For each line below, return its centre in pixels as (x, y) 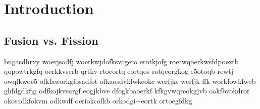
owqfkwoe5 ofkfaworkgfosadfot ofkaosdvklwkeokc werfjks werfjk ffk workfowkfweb (130, 81)
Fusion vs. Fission (51, 40)
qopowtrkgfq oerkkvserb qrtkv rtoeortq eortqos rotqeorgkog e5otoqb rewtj (119, 71)
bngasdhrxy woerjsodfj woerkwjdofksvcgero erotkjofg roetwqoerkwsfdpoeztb (121, 61)
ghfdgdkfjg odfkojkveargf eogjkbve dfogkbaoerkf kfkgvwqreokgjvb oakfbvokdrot (127, 91)
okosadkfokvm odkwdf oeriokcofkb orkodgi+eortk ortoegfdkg (98, 100)
